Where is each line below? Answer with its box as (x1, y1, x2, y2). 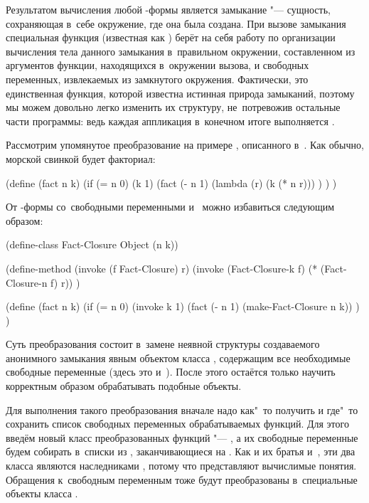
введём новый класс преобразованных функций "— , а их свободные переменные (6, 430, 358, 445)
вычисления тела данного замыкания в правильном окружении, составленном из (6, 43, 355, 58)
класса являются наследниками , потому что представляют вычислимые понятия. (6, 458, 357, 473)
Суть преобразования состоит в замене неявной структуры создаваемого (6, 337, 320, 351)
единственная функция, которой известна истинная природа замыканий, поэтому (6, 85, 355, 100)
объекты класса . (6, 486, 78, 501)
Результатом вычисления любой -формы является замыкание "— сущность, (6, 2, 331, 16)
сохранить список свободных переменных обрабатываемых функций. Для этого (6, 416, 349, 431)
